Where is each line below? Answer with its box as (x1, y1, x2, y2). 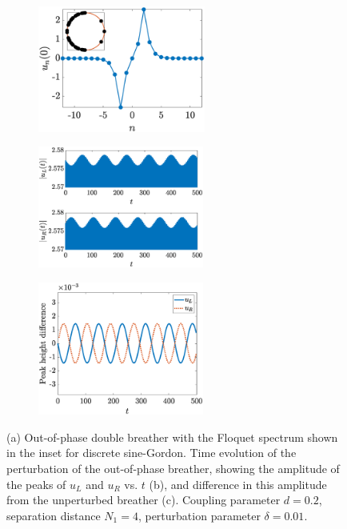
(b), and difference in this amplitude (149, 475, 327, 492)
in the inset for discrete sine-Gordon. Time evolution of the (6, 444, 297, 461)
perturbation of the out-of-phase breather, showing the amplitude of (6, 460, 340, 477)
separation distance (6, 507, 101, 523)
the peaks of (6, 475, 66, 492)
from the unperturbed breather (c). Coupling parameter (6, 491, 281, 508)
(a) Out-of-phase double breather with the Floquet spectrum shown (6, 428, 338, 445)
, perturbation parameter (138, 507, 261, 523)
